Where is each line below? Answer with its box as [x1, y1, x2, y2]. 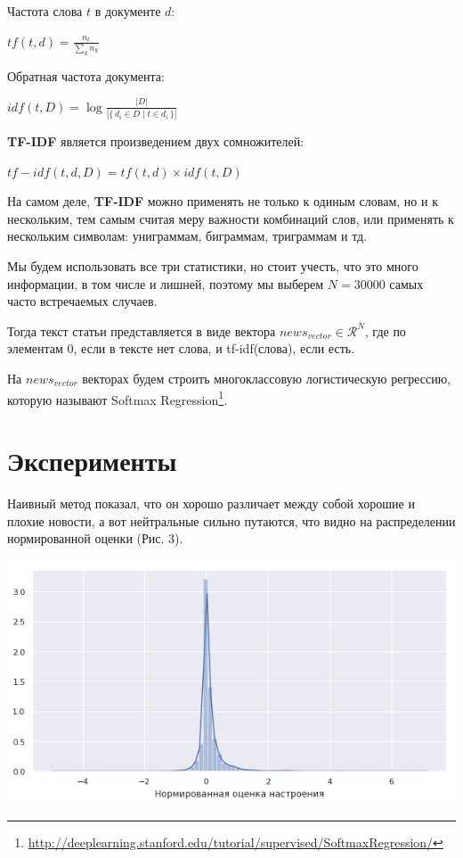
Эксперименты [7, 442, 177, 479]
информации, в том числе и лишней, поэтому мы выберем [7, 274, 324, 293]
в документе [94, 2, 161, 20]
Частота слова [7, 2, 83, 20]
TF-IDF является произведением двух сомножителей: [7, 132, 305, 151]
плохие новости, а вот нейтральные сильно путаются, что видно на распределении [7, 511, 456, 530]
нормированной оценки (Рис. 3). [7, 529, 183, 548]
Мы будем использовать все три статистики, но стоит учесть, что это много [7, 257, 418, 276]
